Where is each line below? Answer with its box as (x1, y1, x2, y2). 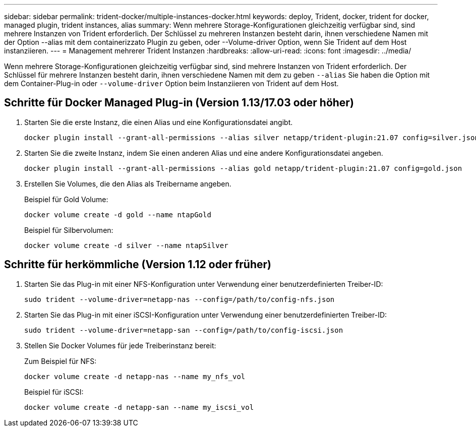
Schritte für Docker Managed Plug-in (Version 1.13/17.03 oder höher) (4, 96, 354, 109)
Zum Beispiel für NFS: (24, 356, 97, 365)
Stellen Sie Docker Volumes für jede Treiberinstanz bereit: (24, 341, 216, 350)
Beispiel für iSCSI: (24, 387, 84, 396)
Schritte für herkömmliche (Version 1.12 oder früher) (4, 258, 271, 271)
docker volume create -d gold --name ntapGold (24, 210, 211, 219)
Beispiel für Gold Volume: (24, 195, 108, 204)
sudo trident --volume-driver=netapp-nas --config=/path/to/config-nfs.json (24, 295, 335, 303)
